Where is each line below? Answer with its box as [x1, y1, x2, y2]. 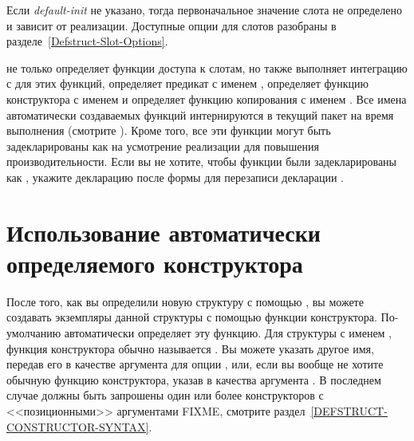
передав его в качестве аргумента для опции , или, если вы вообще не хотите [6, 356, 384, 372]
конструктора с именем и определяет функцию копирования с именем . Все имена [6, 90, 407, 107]
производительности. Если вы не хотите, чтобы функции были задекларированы [6, 153, 396, 170]
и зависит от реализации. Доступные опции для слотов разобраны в [6, 17, 337, 33]
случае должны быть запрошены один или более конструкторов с [6, 387, 324, 404]
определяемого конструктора [6, 246, 303, 279]
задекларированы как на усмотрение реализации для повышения [6, 137, 319, 154]
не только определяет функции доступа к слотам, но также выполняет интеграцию [6, 59, 408, 76]
